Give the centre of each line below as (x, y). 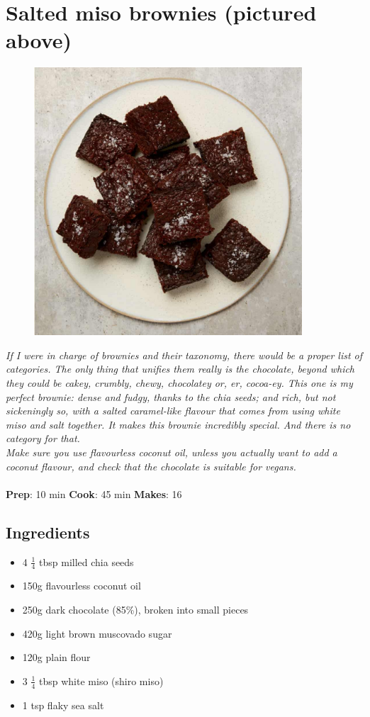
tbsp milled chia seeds (86, 561)
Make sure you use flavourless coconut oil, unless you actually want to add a (172, 452)
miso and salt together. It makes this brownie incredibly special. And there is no (178, 424)
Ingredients (48, 532)
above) (39, 40)
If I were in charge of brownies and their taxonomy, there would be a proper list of (184, 355)
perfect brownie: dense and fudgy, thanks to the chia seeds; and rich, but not (171, 396)
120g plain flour (56, 657)
